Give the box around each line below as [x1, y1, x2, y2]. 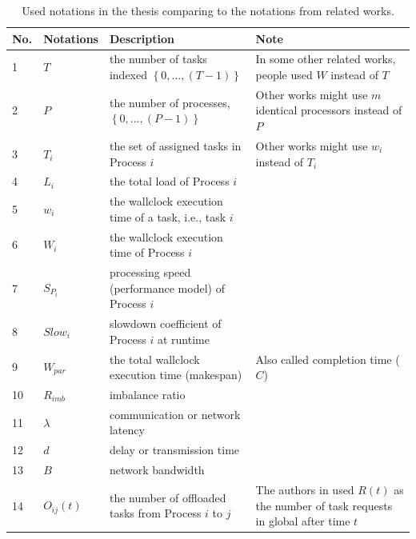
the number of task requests [255, 497, 393, 513]
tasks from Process [109, 505, 202, 521]
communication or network [109, 405, 241, 422]
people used [255, 66, 313, 83]
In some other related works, [255, 50, 396, 67]
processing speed [109, 264, 191, 281]
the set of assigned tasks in [109, 137, 242, 154]
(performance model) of [109, 279, 225, 296]
